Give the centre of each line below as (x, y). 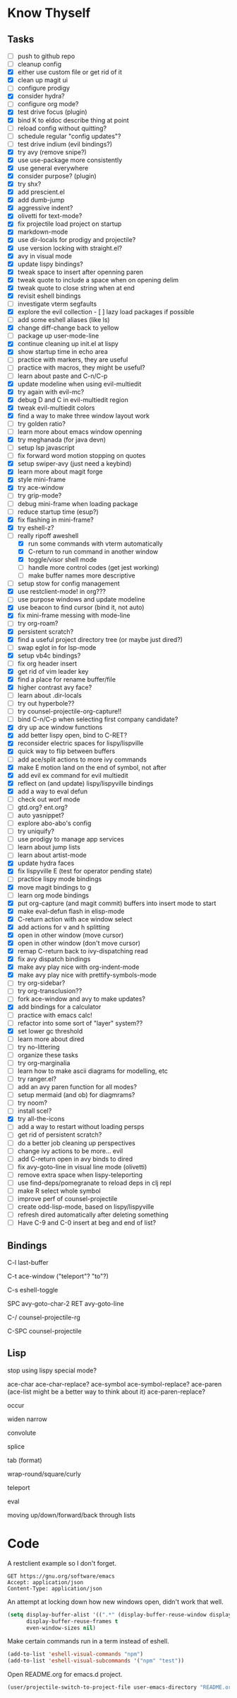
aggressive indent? (45, 208)
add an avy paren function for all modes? (77, 1087)
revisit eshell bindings (49, 296)
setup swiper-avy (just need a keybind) (74, 464)
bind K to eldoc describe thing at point (73, 120)
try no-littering (38, 1047)
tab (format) (25, 1460)
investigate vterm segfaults (57, 304)
